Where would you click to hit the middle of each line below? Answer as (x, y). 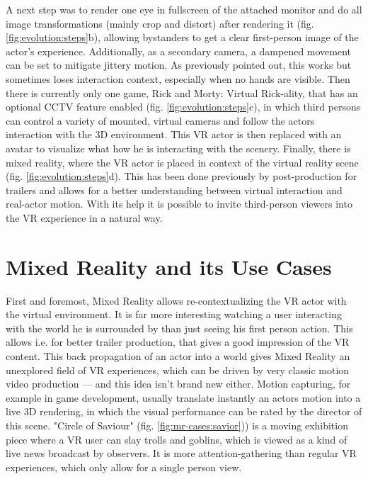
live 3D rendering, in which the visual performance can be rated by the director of (184, 411)
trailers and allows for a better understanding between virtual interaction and (174, 190)
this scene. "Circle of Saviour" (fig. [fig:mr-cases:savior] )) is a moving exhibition (177, 425)
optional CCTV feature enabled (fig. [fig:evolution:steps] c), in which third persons (183, 107)
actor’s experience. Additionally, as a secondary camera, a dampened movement (179, 51)
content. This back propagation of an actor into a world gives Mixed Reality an (178, 356)
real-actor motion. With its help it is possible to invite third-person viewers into (179, 204)
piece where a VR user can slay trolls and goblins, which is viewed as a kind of (177, 439)
